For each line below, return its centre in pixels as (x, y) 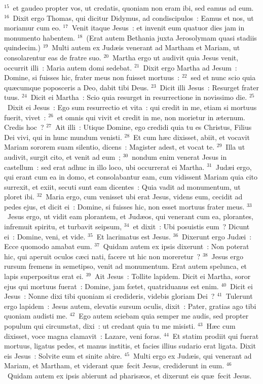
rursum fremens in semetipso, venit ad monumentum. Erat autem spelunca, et (126, 266)
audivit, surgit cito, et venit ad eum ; (62, 156)
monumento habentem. (40, 37)
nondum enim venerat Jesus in (179, 156)
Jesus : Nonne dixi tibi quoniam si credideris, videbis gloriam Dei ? (109, 296)
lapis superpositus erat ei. (44, 276)
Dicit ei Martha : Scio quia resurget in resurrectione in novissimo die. (139, 97)
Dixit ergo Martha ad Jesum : (190, 67)
